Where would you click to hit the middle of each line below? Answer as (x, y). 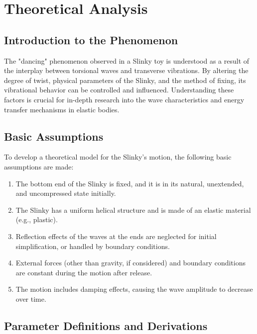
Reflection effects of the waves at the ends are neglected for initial (116, 236)
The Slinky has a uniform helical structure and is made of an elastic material (133, 209)
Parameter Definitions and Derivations (106, 325)
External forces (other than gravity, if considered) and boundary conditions (130, 263)
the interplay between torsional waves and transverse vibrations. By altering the (126, 70)
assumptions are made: (39, 166)
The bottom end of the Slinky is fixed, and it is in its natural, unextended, (130, 183)
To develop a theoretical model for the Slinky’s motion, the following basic (118, 157)
